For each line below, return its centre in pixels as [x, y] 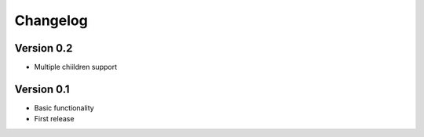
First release [54, 119]
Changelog [51, 20]
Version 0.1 [42, 89]
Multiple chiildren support [76, 67]
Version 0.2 [44, 48]
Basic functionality [64, 108]
